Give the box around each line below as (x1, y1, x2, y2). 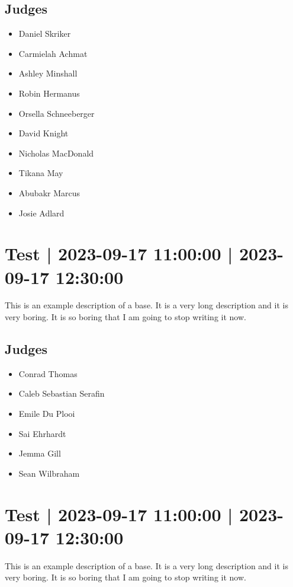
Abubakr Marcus (18, 186, 81, 199)
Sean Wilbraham (18, 467, 80, 479)
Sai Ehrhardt (18, 427, 66, 439)
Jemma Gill (18, 447, 61, 460)
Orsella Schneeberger (18, 107, 95, 119)
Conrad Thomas (18, 367, 78, 379)
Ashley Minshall (18, 67, 78, 79)
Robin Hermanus (18, 87, 80, 99)
